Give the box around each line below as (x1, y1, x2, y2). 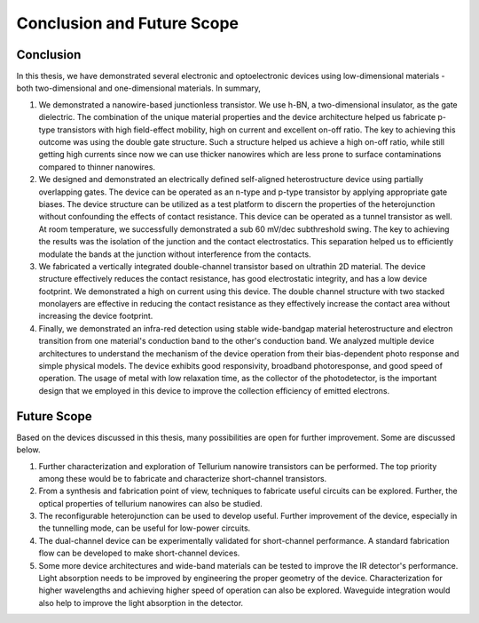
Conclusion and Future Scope (16, 13, 239, 33)
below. (16, 444, 41, 455)
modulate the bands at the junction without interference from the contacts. (38, 249, 311, 260)
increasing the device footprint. (38, 311, 153, 322)
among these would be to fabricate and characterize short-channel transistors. (38, 473, 327, 483)
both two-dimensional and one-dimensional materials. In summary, (16, 83, 262, 93)
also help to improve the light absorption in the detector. (38, 597, 244, 608)
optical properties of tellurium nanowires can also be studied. (38, 498, 263, 508)
